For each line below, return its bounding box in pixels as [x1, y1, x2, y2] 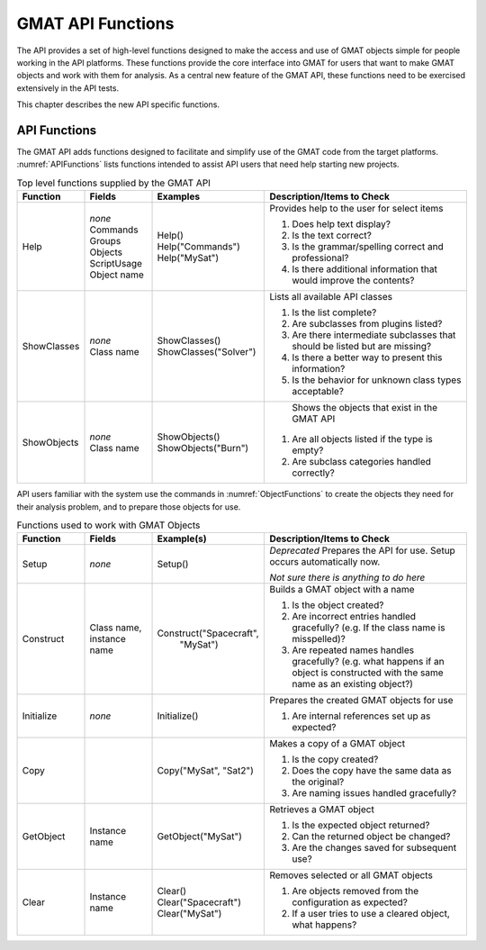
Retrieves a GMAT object [269, 803, 375, 816]
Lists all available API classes [269, 291, 393, 303]
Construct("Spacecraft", [157, 627, 260, 639]
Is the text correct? [292, 230, 373, 242]
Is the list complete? [292, 306, 377, 319]
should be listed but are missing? [292, 340, 432, 353]
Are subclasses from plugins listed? [292, 318, 443, 330]
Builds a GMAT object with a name [269, 584, 415, 596]
